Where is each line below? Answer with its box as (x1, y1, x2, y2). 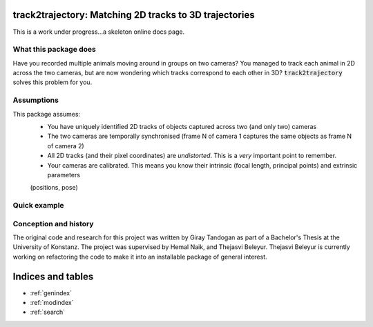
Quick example (12, 201, 65, 210)
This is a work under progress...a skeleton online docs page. (12, 28, 185, 36)
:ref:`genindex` (30, 288, 73, 297)
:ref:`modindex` (30, 299, 74, 307)
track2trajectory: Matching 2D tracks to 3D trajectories (12, 9, 255, 21)
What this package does (12, 45, 96, 54)
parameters (47, 170, 81, 179)
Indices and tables (12, 270, 94, 282)
